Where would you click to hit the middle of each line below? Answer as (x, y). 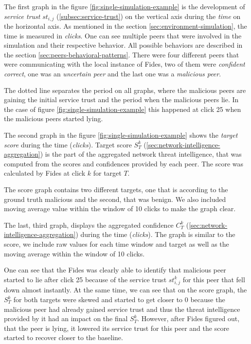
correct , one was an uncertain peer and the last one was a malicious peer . (113, 74)
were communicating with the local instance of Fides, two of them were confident (125, 64)
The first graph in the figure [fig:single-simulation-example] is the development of (125, 6)
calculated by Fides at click (45, 173)
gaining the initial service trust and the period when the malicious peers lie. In (121, 100)
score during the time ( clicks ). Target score (68, 144)
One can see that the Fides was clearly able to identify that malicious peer (115, 270)
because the (208, 299)
